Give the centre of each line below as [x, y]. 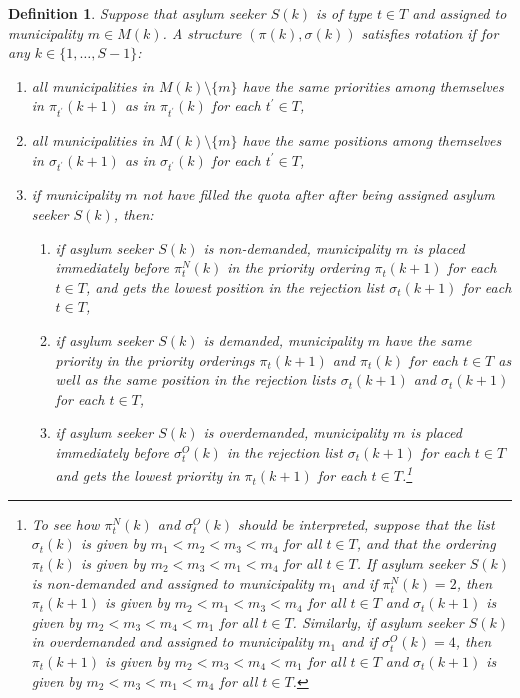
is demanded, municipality [283, 340]
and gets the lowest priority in [147, 475]
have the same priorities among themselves [373, 85]
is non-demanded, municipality [297, 247]
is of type [344, 13]
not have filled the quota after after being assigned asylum [318, 194]
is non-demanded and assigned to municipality [172, 582]
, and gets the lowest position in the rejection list [235, 286]
